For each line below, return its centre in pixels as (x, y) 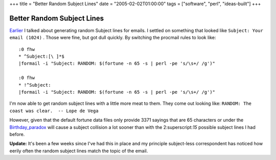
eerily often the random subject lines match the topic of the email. (79, 151)
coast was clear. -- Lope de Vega (54, 111)
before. (17, 134)
